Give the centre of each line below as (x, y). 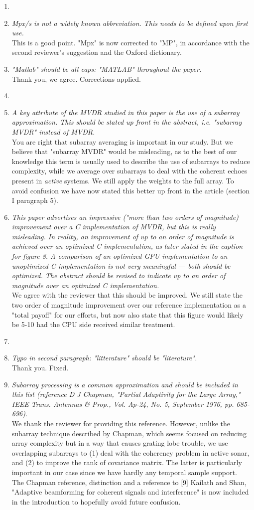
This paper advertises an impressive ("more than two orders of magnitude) (125, 217)
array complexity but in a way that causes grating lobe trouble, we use (120, 443)
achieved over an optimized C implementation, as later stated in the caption (127, 246)
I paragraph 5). (35, 200)
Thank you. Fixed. (40, 367)
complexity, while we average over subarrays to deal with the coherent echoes (129, 171)
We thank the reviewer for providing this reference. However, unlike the (121, 423)
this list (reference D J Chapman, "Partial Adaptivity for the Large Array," (126, 394)
